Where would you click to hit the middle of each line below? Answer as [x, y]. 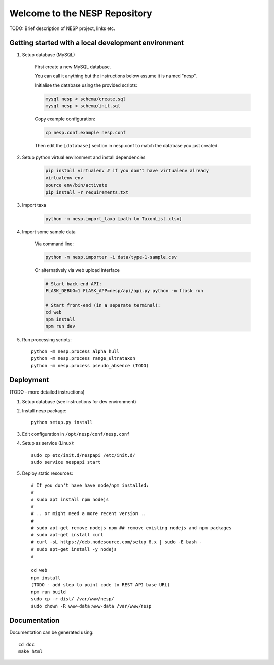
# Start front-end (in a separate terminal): [103, 305]
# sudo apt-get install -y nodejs [74, 549]
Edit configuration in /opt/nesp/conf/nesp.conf [76, 434]
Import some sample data [49, 232]
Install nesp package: [44, 411]
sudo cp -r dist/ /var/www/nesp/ [73, 599]
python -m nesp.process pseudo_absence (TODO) [90, 366]
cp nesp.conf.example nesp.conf [86, 132]
